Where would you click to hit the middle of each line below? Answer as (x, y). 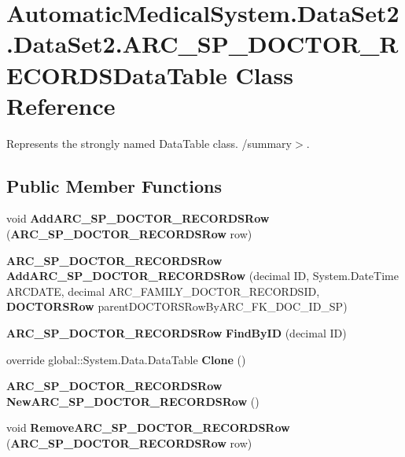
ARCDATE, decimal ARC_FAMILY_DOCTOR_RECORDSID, (163, 291)
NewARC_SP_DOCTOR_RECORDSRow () (133, 401)
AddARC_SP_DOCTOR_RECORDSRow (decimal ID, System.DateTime (202, 276)
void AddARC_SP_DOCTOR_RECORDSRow (138, 218)
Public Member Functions (114, 185)
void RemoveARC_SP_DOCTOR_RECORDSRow (148, 428)
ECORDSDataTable (117, 74)
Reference (61, 105)
